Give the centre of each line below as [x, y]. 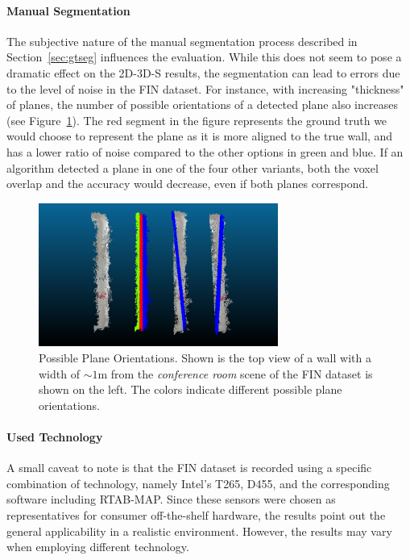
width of [59, 373]
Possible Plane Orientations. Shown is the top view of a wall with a [205, 357]
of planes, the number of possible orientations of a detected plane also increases [202, 104]
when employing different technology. [98, 547]
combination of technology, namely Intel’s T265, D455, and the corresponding [198, 483]
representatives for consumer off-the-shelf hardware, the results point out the [196, 514]
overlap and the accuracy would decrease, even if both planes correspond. [188, 184]
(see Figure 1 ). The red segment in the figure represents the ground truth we [197, 120]
